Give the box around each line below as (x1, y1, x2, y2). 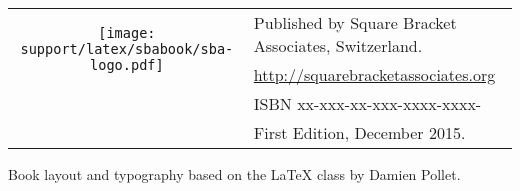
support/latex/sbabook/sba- (20, 40, 234, 57)
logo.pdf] (90, 56, 164, 73)
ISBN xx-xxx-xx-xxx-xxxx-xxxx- (253, 92, 482, 115)
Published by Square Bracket (253, 11, 457, 34)
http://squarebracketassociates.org (253, 63, 496, 86)
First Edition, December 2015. (253, 121, 466, 144)
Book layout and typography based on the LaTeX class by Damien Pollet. (8, 164, 461, 184)
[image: (98, 24, 156, 41)
